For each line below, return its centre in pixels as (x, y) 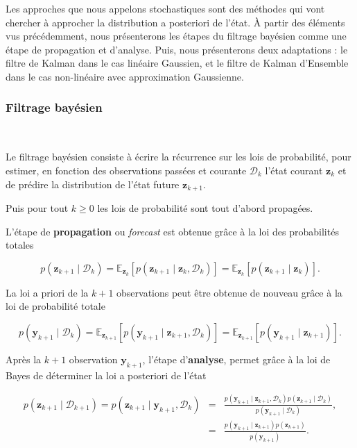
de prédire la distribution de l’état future (93, 184)
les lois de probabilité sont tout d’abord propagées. (205, 208)
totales (20, 245)
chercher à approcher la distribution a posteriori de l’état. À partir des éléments (175, 22)
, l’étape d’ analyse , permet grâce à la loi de (236, 359)
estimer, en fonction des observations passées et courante (126, 170)
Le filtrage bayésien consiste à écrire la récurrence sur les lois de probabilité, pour (178, 157)
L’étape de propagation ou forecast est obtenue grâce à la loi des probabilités (172, 231)
